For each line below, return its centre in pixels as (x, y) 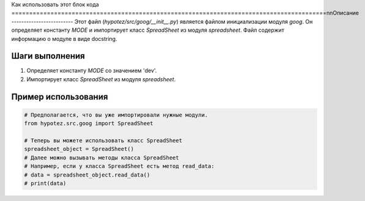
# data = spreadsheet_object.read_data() (87, 175)
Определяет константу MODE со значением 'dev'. (92, 71)
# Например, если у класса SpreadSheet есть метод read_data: (119, 166)
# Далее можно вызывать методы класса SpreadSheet (102, 158)
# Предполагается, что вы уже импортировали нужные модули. (116, 115)
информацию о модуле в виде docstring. (64, 38)
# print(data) (45, 183)
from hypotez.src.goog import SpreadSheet (89, 123)
